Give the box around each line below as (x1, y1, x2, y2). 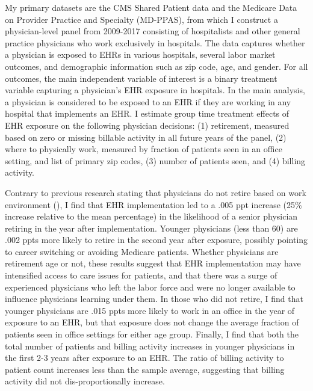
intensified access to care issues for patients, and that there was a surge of (5, 269, 277, 282)
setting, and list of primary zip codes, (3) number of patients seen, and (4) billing (5, 154, 306, 167)
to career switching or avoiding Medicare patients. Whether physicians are (5, 245, 279, 257)
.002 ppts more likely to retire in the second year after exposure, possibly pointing (5, 233, 308, 246)
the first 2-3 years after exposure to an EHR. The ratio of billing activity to (5, 351, 284, 364)
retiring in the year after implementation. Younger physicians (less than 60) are (5, 221, 298, 234)
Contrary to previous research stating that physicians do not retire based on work (5, 186, 306, 199)
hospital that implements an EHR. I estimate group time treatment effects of (5, 107, 290, 120)
